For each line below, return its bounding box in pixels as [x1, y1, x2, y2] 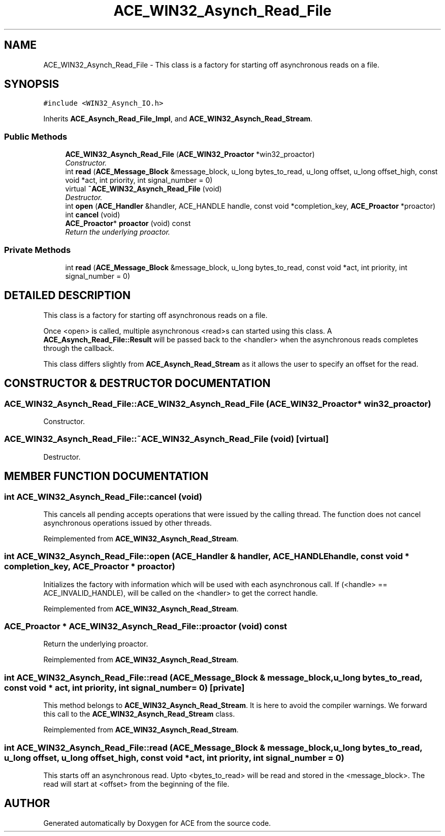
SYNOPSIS [4, 78, 59, 91]
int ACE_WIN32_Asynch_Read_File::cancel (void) [4, 491, 203, 502]
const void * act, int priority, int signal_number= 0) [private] [4, 682, 245, 693]
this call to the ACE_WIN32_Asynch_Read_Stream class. [43, 710, 235, 719]
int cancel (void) [65, 210, 120, 219]
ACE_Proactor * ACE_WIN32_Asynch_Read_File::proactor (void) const [4, 621, 288, 632]
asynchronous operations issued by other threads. [43, 518, 212, 527]
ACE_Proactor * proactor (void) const [65, 219, 191, 228]
